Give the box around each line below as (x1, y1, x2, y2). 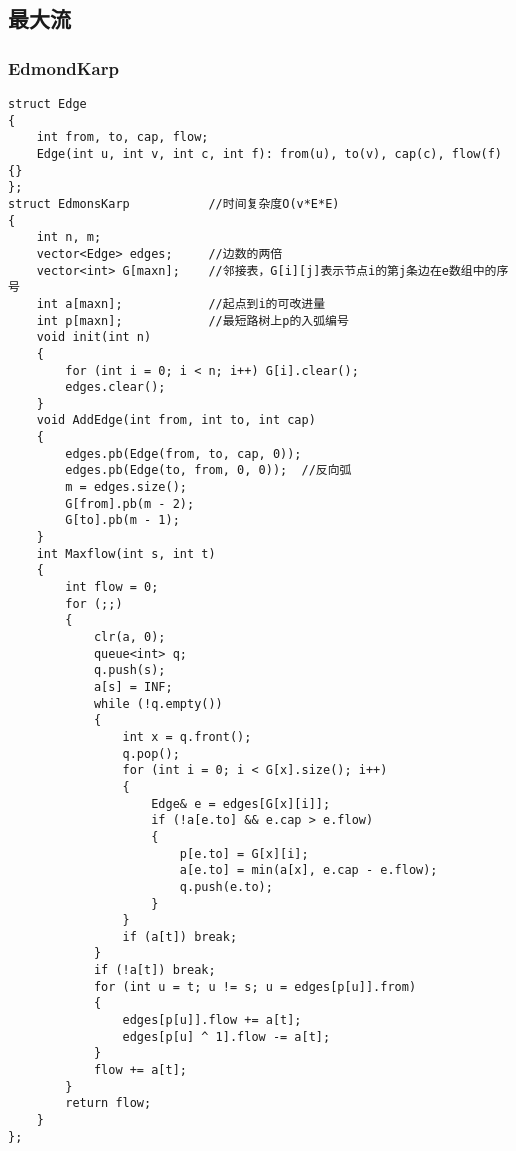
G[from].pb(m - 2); (65, 496, 195, 511)
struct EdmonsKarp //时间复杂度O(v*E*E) (8, 196, 340, 211)
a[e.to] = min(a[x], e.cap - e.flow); (179, 863, 438, 878)
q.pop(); (122, 746, 180, 761)
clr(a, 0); (93, 630, 166, 644)
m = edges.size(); (65, 480, 187, 495)
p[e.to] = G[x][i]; (179, 846, 309, 861)
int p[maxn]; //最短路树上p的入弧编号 (36, 313, 349, 328)
